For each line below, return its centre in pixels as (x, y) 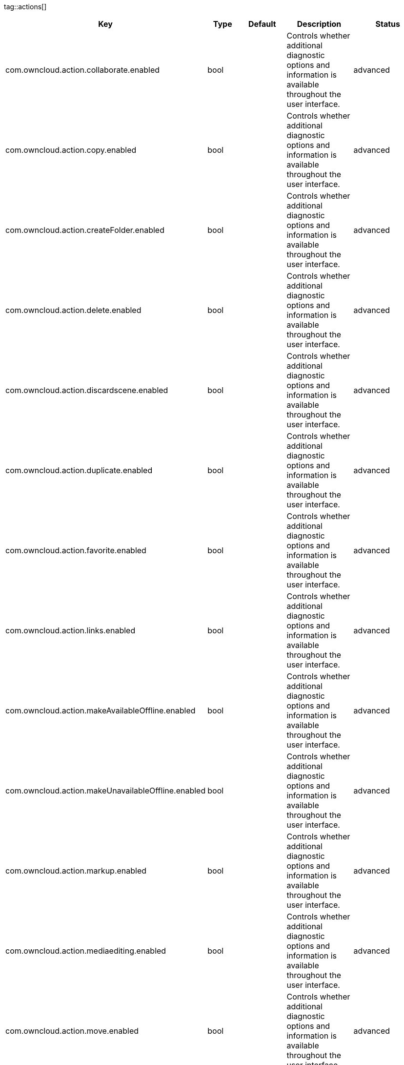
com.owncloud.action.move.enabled (72, 1031)
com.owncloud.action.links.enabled (71, 630)
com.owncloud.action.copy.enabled (71, 150)
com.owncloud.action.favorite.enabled (76, 550)
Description (319, 24)
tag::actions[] (25, 7)
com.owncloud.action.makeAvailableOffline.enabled (101, 710)
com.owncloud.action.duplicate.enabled (79, 470)
